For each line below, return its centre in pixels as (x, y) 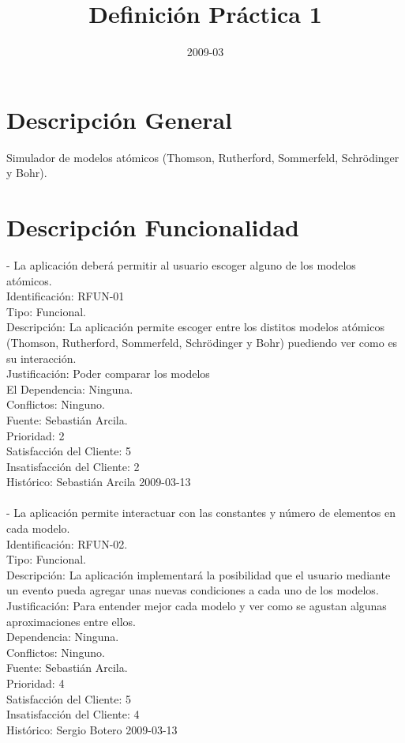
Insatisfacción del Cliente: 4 (73, 714)
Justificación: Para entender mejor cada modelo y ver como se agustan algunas (197, 606)
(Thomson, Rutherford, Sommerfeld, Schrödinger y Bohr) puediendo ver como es (202, 342)
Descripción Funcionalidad (153, 227)
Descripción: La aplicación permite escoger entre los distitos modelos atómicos (195, 327)
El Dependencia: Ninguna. (70, 388)
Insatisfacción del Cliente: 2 (73, 466)
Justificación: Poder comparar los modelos (108, 373)
